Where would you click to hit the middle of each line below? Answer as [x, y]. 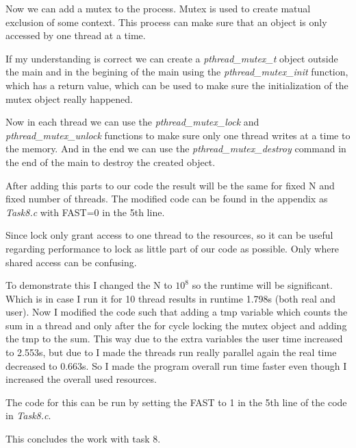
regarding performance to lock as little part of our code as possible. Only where [173, 248]
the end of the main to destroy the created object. [111, 162]
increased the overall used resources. [81, 379]
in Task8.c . [28, 415]
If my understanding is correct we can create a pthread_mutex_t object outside [172, 58]
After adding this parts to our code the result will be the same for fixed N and [170, 185]
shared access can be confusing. [71, 262]
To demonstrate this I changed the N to [89, 285]
